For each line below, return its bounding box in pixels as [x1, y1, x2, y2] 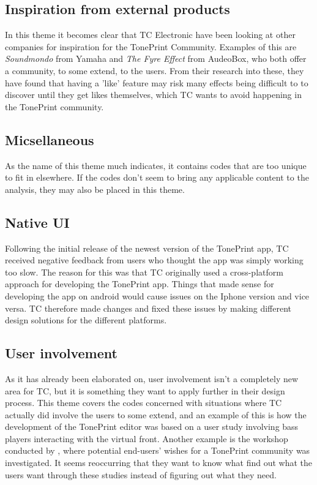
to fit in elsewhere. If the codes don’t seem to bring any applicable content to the [5, 171, 309, 184]
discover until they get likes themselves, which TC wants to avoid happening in [5, 88, 302, 101]
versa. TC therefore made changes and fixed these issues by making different [5, 301, 292, 314]
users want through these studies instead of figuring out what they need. [5, 468, 277, 481]
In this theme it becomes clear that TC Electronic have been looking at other [5, 28, 296, 41]
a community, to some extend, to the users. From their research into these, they [5, 64, 304, 77]
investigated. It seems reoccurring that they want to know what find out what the [5, 456, 312, 469]
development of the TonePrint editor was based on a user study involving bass [5, 420, 299, 433]
